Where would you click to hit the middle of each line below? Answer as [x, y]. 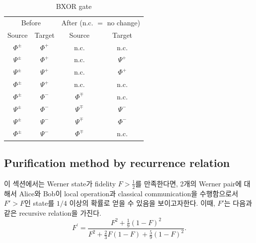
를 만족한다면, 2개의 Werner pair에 [189, 183]
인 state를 [40, 203]
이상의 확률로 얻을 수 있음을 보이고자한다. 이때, [142, 203]
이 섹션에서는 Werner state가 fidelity [60, 183]
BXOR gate [74, 6]
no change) [124, 22]
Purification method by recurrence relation [117, 162]
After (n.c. [77, 22]
